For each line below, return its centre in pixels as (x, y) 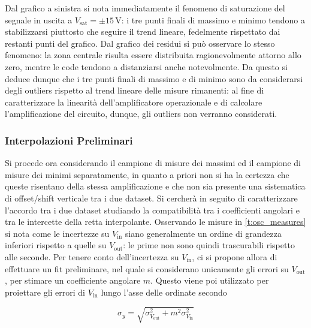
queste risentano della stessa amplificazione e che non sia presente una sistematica (155, 186)
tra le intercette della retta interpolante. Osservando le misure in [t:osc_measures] (155, 222)
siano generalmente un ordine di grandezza (203, 233)
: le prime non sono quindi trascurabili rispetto (209, 245)
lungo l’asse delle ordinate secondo (164, 292)
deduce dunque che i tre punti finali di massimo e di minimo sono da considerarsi (154, 78)
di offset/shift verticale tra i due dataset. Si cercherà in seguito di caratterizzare (151, 198)
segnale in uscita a (39, 19)
